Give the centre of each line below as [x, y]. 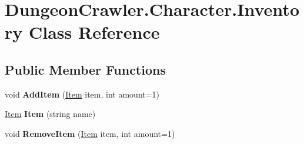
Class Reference [94, 32]
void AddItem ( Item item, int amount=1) [82, 94]
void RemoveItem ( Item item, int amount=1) [90, 133]
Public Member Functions [85, 69]
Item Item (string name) [50, 114]
